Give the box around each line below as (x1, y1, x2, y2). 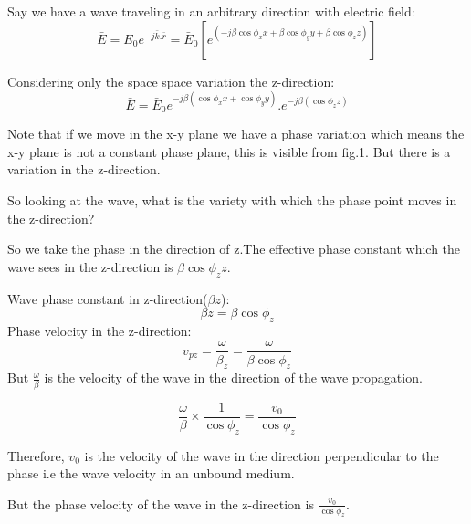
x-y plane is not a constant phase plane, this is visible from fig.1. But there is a (7, 141, 451, 161)
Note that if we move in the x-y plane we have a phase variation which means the (7, 124, 465, 143)
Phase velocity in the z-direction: (7, 320, 192, 340)
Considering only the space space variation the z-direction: (7, 71, 335, 90)
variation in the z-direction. (7, 160, 161, 179)
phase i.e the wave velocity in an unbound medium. (7, 464, 295, 483)
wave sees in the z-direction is (7, 257, 173, 276)
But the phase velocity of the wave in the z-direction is (7, 494, 314, 513)
